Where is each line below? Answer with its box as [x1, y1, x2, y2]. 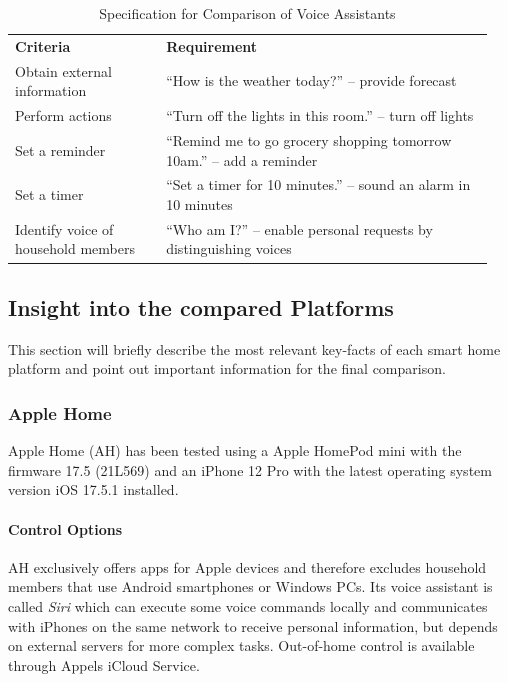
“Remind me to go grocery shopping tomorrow [166, 129, 452, 150]
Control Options [8, 518, 123, 539]
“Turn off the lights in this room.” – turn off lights [166, 105, 474, 126]
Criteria [15, 35, 71, 56]
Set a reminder [15, 139, 106, 160]
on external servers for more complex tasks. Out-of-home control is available [8, 635, 475, 656]
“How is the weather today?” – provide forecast [166, 70, 457, 91]
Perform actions [15, 105, 112, 126]
